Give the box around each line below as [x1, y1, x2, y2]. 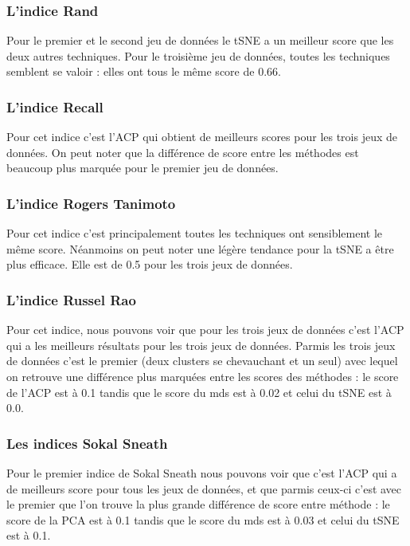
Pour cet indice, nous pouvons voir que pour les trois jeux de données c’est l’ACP [6, 321, 404, 338]
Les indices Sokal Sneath [6, 433, 168, 453]
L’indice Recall [6, 96, 103, 116]
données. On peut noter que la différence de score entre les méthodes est [6, 143, 359, 160]
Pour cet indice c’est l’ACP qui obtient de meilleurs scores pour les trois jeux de [6, 128, 398, 145]
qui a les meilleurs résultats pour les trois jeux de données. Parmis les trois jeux [6, 336, 396, 353]
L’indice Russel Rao [6, 289, 136, 309]
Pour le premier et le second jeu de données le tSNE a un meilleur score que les [6, 32, 394, 49]
